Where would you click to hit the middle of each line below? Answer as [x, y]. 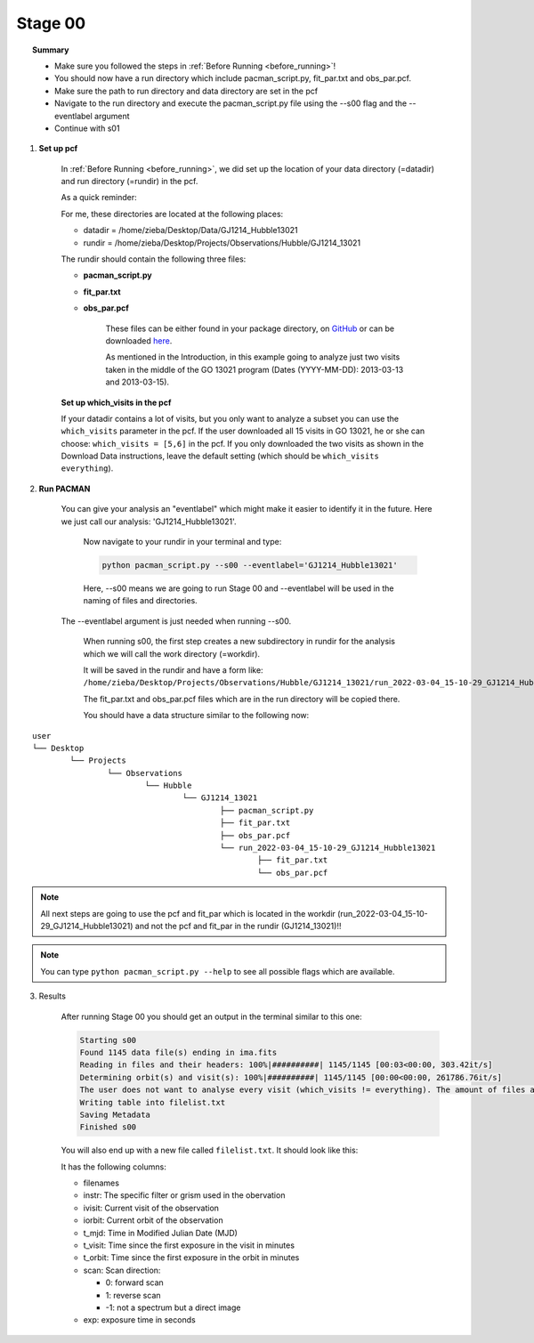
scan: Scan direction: [122, 1270]
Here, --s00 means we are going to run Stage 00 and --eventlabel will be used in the [239, 588]
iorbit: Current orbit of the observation [153, 1220]
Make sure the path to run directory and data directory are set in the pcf [186, 91]
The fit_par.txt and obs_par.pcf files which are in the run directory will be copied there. [242, 699]
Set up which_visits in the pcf [116, 402]
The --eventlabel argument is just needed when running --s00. [176, 621]
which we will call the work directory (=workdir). [172, 653]
